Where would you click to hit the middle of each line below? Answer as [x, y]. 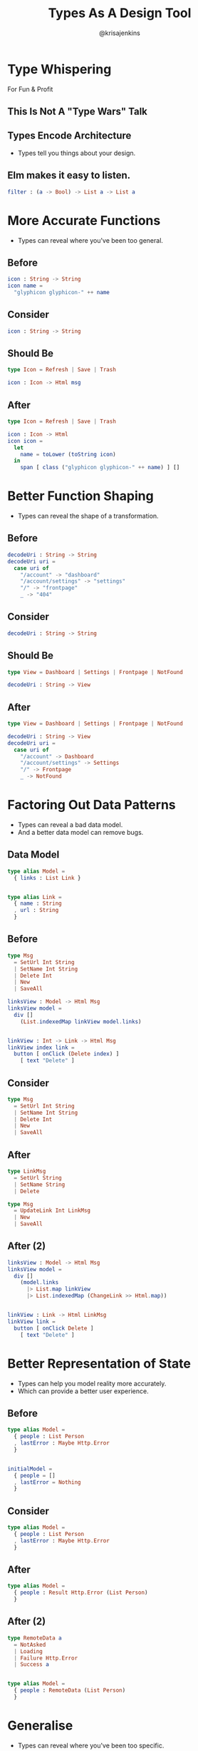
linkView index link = [41, 1048]
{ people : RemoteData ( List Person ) [70, 1690]
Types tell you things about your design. [77, 153]
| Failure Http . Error [46, 1658]
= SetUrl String [38, 1178]
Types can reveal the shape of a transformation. [88, 516]
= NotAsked [30, 1645]
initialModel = [30, 1469]
